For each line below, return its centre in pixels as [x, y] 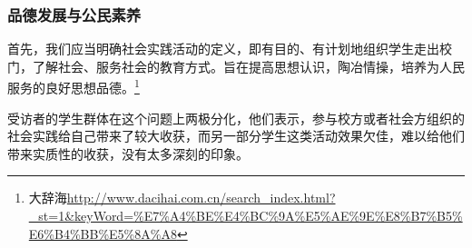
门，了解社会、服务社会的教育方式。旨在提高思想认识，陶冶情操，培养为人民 [236, 66]
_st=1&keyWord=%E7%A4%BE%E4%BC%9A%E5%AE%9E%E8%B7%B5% [246, 216]
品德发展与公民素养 [74, 14]
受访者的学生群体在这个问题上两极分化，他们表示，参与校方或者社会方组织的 [236, 118]
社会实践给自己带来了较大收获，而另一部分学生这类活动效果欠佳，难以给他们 [236, 136]
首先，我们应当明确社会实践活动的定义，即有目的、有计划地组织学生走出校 [230, 49]
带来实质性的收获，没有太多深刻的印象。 [128, 153]
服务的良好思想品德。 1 [74, 86]
